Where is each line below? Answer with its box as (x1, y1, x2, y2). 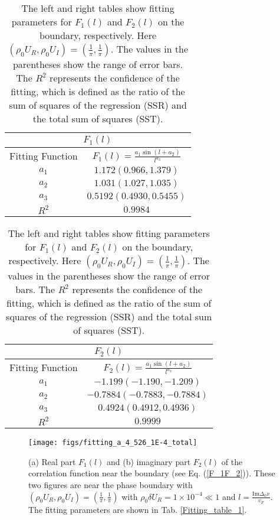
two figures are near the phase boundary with (28, 479, 193, 490)
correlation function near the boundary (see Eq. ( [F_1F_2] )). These (28, 467, 275, 479)
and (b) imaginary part (107, 455, 191, 467)
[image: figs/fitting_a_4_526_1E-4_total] (28, 438, 197, 447)
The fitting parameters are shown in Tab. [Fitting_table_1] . (28, 503, 247, 515)
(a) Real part (28, 455, 76, 467)
